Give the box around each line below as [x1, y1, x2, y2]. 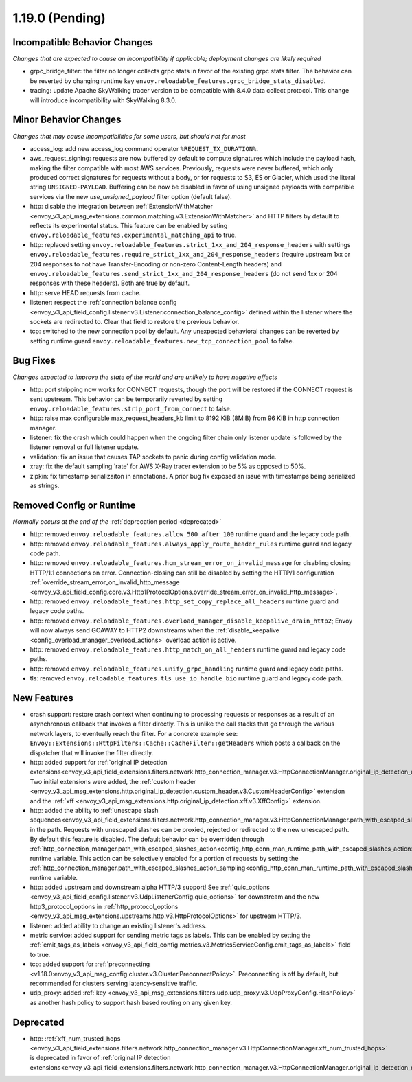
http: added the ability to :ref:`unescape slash [30, 806, 159, 814]
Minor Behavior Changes [12, 114, 122, 126]
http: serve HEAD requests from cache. [30, 288, 141, 297]
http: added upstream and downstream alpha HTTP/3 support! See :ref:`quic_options [30, 883, 271, 892]
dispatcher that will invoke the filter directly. [30, 748, 154, 757]
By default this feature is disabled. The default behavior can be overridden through [30, 835, 264, 844]
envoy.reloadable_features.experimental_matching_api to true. [30, 231, 237, 240]
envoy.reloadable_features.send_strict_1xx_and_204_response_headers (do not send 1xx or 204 [30, 270, 338, 277]
